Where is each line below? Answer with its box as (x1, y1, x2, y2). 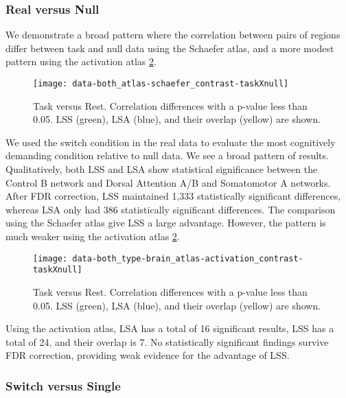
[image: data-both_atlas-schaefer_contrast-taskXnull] (33, 79, 289, 89)
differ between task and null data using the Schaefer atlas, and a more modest (5, 40, 334, 55)
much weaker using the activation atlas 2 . (5, 229, 180, 243)
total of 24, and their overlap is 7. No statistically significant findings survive (5, 334, 329, 349)
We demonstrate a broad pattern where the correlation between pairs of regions (5, 27, 341, 42)
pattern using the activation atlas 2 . (5, 54, 157, 69)
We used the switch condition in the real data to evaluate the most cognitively (5, 134, 336, 149)
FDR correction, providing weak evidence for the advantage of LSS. (5, 348, 290, 362)
